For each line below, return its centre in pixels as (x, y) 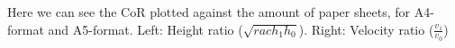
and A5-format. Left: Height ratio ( (146, 29)
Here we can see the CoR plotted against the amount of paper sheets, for (209, 12)
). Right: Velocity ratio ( (366, 29)
